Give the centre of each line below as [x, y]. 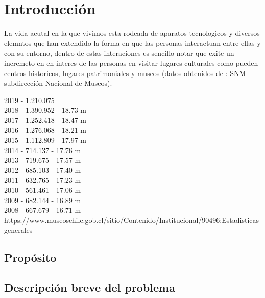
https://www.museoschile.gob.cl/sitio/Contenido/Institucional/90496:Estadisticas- [133, 220]
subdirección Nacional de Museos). [58, 83]
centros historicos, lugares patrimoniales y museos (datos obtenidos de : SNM [125, 73]
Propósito [30, 257]
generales [18, 230]
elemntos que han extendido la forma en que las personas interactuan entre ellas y [132, 43]
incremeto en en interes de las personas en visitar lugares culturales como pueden [131, 63]
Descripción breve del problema [90, 288]
